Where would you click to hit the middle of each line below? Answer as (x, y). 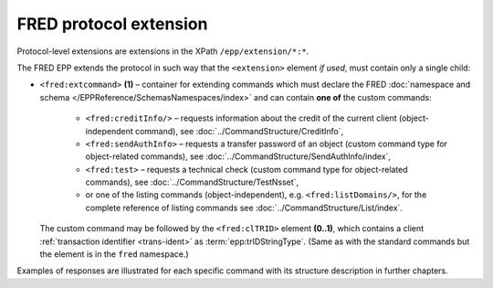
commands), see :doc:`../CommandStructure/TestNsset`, (192, 182)
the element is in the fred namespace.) (114, 254)
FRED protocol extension (112, 24)
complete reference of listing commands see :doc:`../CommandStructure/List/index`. (244, 208)
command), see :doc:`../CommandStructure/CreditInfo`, (239, 131)
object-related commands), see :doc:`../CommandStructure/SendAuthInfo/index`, (238, 156)
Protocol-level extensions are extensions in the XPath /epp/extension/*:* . (163, 51)
